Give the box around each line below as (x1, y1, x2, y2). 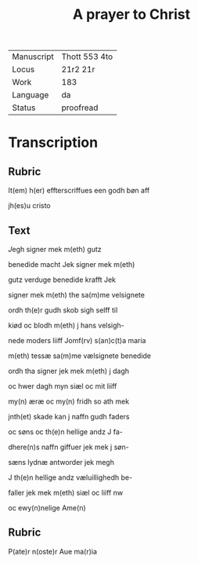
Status (12, 102, 36, 113)
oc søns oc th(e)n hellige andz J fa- (8, 427, 124, 437)
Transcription (8, 133, 99, 152)
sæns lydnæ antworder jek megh (8, 458, 115, 466)
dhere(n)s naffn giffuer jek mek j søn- (8, 442, 129, 451)
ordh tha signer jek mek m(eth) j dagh (8, 367, 130, 375)
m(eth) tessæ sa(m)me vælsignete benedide (8, 351, 151, 360)
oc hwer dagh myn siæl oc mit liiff (8, 382, 117, 390)
